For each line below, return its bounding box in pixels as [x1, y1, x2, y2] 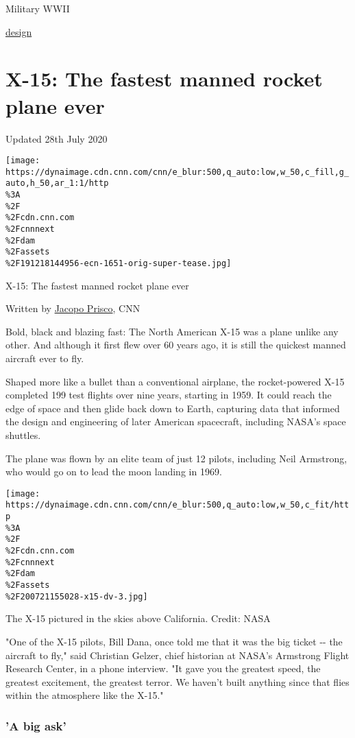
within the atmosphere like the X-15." [5, 688, 164, 702]
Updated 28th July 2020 [5, 131, 108, 145]
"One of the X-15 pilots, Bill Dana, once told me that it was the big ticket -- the [5, 634, 343, 648]
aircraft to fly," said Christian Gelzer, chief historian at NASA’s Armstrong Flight [5, 647, 350, 662]
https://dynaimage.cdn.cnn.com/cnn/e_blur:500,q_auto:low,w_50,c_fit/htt [5, 500, 350, 510]
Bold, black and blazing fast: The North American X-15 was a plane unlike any [5, 324, 339, 338]
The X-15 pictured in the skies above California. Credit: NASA [5, 611, 271, 626]
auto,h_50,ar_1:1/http [5, 178, 109, 189]
